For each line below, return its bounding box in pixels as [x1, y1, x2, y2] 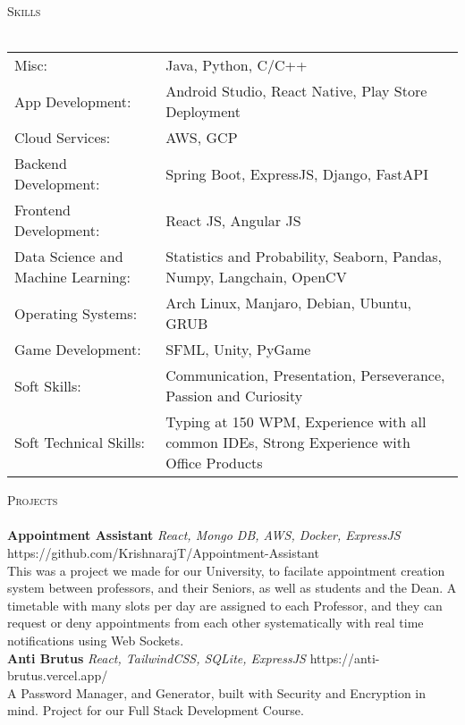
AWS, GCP [165, 127, 238, 148]
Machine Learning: [14, 266, 131, 288]
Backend [14, 153, 67, 174]
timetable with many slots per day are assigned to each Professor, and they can [7, 595, 443, 614]
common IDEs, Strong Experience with [165, 432, 410, 453]
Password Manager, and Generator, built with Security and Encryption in [21, 683, 427, 702]
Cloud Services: [14, 127, 111, 148]
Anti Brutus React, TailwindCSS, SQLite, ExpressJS [7, 648, 306, 667]
